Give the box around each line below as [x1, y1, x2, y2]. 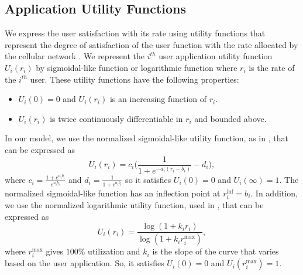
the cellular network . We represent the [5, 50, 145, 62]
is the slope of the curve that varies [152, 245, 279, 257]
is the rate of [249, 61, 295, 73]
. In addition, [250, 186, 298, 199]
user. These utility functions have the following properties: [30, 73, 239, 85]
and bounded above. [194, 112, 267, 124]
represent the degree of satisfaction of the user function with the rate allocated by [5, 38, 298, 50]
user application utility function [159, 50, 273, 62]
